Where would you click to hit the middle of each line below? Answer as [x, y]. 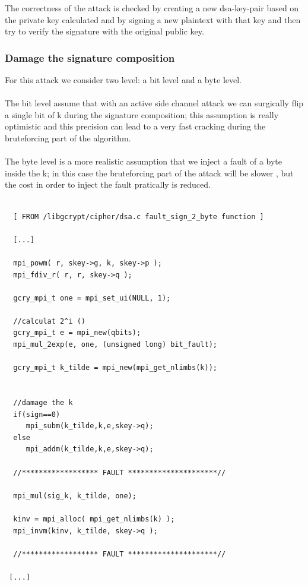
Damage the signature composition [90, 57]
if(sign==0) [37, 414]
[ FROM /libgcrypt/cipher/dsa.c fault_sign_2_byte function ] [139, 216]
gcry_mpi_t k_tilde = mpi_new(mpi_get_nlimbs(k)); [115, 368]
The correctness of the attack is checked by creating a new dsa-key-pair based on [152, 8]
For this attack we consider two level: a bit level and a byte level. [123, 80]
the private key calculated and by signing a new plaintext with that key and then [153, 19]
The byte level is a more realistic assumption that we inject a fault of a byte [143, 161]
